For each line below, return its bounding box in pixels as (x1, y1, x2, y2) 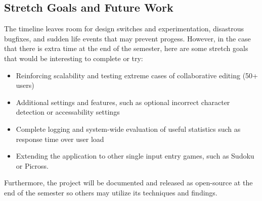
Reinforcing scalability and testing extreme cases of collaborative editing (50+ (16, 70, 258, 80)
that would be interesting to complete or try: (4, 53, 143, 63)
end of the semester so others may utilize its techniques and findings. (4, 187, 217, 197)
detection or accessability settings (16, 107, 120, 117)
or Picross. (16, 160, 49, 171)
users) (16, 80, 34, 90)
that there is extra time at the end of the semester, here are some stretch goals (4, 43, 248, 54)
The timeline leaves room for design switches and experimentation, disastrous (4, 23, 244, 34)
